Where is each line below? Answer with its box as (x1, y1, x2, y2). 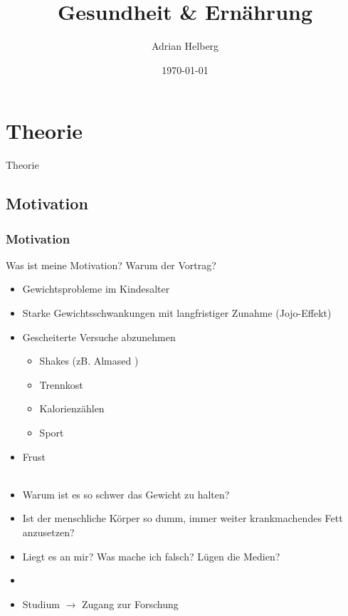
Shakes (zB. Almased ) (39, 353, 139, 368)
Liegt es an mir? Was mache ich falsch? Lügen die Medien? (22, 548, 280, 563)
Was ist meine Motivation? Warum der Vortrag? (6, 257, 216, 272)
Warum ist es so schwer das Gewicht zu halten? (22, 486, 230, 501)
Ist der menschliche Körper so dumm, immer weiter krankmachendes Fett (22, 511, 343, 526)
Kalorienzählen (39, 401, 105, 416)
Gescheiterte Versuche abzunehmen (22, 329, 176, 344)
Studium (22, 596, 60, 611)
